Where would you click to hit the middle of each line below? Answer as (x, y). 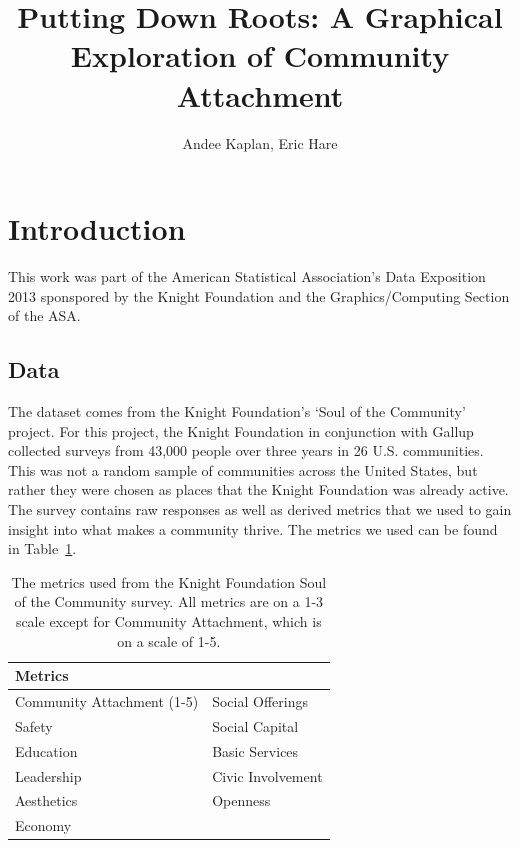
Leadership (48, 775)
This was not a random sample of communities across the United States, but (243, 469)
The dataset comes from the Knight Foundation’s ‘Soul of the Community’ (237, 411)
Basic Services (255, 750)
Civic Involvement (267, 775)
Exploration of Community (260, 55)
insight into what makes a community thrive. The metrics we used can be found (253, 528)
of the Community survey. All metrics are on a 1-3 (169, 601)
